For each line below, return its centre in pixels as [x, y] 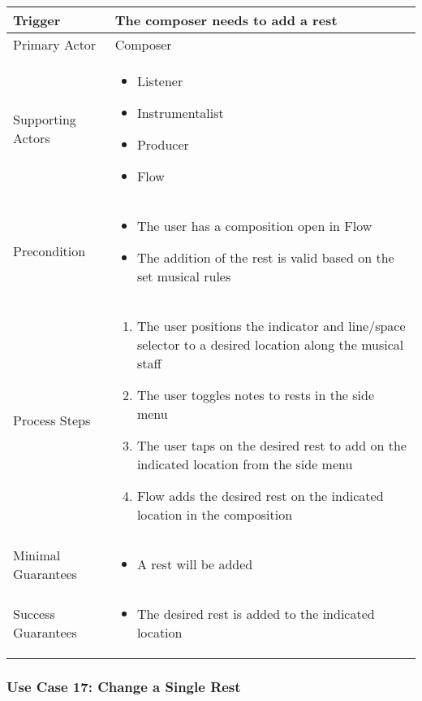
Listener [160, 81]
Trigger [37, 20]
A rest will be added [195, 564]
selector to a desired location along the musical [270, 344]
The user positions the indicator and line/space [271, 326]
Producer [163, 144]
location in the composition [215, 514]
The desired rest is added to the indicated [256, 614]
